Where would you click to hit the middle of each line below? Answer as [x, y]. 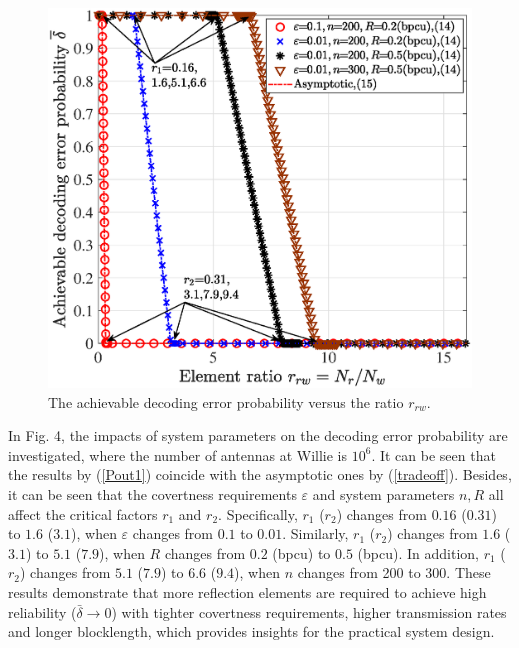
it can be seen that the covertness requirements [152, 494]
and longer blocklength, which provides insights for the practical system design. [251, 631]
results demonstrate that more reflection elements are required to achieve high [247, 592]
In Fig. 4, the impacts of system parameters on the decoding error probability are [258, 435]
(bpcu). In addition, [418, 552]
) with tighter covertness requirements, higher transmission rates [309, 611]
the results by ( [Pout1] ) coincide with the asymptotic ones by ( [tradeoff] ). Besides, [260, 474]
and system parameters [383, 494]
